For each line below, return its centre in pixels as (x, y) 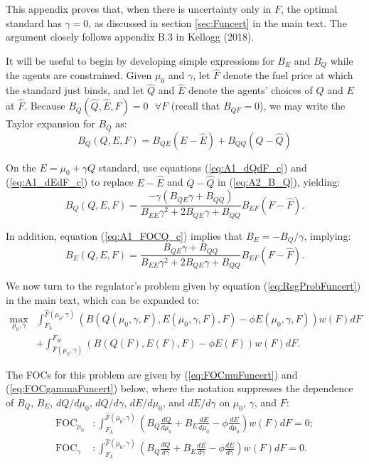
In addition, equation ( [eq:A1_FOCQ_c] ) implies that (124, 235)
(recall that (196, 106)
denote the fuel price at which (288, 75)
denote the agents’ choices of (251, 90)
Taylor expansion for (50, 123)
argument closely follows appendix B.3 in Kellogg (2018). (130, 37)
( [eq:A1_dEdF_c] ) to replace (70, 182)
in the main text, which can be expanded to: (103, 299)
